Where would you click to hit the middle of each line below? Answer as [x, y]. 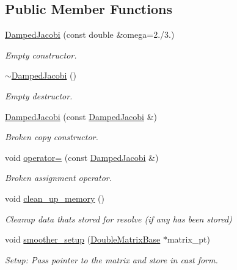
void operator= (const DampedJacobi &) [82, 157]
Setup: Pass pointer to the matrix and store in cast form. [111, 259]
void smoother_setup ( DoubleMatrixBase [83, 239]
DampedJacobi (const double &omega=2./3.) [90, 34]
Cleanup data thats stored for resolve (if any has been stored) [119, 218]
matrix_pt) [189, 239]
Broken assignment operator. [58, 178]
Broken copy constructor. [52, 137]
